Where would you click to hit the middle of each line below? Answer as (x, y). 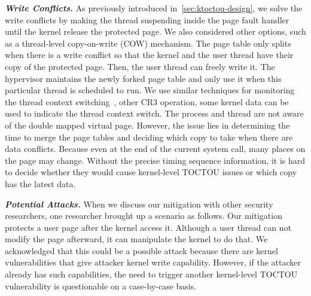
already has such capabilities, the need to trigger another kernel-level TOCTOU (151, 274)
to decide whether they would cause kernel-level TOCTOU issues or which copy (151, 172)
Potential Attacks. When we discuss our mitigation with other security (139, 204)
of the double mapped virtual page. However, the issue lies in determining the (147, 125)
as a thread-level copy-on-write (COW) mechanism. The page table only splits (148, 43)
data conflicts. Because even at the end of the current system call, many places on (155, 149)
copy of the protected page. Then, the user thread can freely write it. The (140, 66)
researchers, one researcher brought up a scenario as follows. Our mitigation (144, 216)
